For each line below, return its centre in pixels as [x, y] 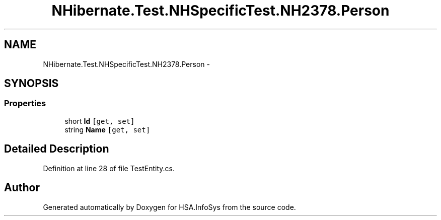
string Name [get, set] [107, 129]
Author [22, 188]
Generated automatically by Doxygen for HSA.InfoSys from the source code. [169, 207]
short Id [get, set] [100, 121]
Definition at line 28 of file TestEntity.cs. [109, 168]
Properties [25, 103]
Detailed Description [57, 149]
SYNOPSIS [31, 84]
